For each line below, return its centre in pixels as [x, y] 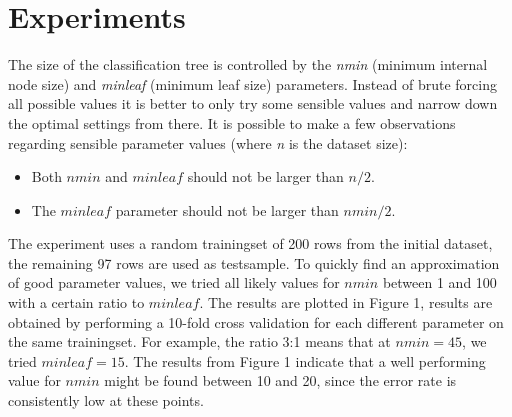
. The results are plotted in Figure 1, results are [346, 302]
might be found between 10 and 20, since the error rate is [280, 380]
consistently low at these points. [106, 400]
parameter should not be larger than [227, 209]
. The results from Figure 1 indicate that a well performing [305, 360]
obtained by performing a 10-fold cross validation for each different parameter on [256, 321]
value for [34, 380]
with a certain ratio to [76, 302]
